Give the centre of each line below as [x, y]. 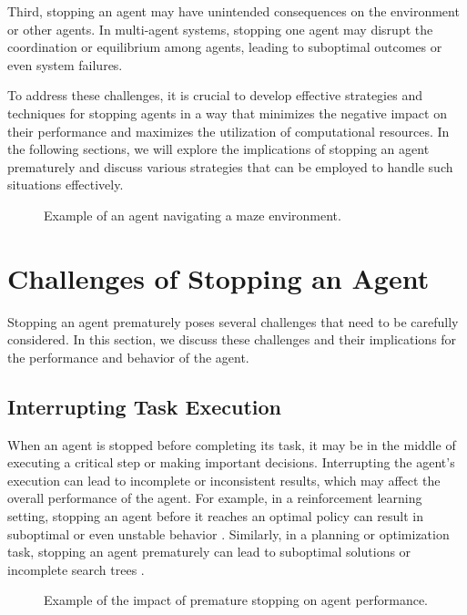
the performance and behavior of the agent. [128, 357]
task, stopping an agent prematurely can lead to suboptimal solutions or [209, 552]
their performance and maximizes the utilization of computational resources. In [228, 131]
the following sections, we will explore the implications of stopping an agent [218, 149]
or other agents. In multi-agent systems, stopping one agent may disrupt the [220, 29]
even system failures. [65, 64]
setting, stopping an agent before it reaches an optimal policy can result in [215, 516]
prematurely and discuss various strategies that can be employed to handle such [230, 166]
